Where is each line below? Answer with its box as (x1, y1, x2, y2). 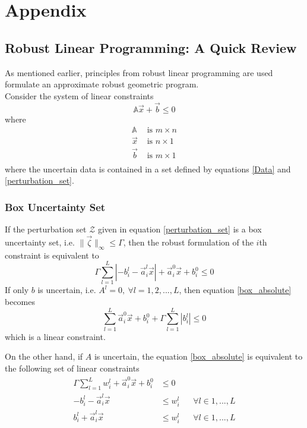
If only (5, 284, 29, 296)
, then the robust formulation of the (123, 235, 254, 248)
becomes (5, 295, 36, 308)
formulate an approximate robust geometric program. (5, 78, 199, 90)
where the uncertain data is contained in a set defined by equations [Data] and (5, 162, 291, 175)
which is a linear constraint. (5, 330, 106, 342)
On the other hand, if (5, 350, 83, 363)
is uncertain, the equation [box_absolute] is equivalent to (94, 350, 303, 363)
